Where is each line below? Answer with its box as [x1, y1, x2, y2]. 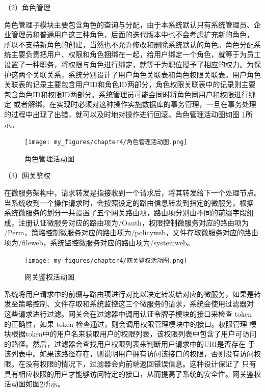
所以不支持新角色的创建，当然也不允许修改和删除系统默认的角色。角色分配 [4, 39, 254, 49]
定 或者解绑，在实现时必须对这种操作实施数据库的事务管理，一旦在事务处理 [4, 99, 256, 109]
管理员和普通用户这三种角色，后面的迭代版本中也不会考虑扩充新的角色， [11, 29, 254, 40]
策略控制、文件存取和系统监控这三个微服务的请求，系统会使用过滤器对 [18, 298, 254, 309]
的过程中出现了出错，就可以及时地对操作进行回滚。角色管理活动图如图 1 [4, 108, 246, 119]
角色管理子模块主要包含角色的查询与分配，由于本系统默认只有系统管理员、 [4, 19, 254, 30]
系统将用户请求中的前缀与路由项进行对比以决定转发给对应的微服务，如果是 [4, 288, 254, 299]
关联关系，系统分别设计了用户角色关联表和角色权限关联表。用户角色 [32, 69, 261, 79]
